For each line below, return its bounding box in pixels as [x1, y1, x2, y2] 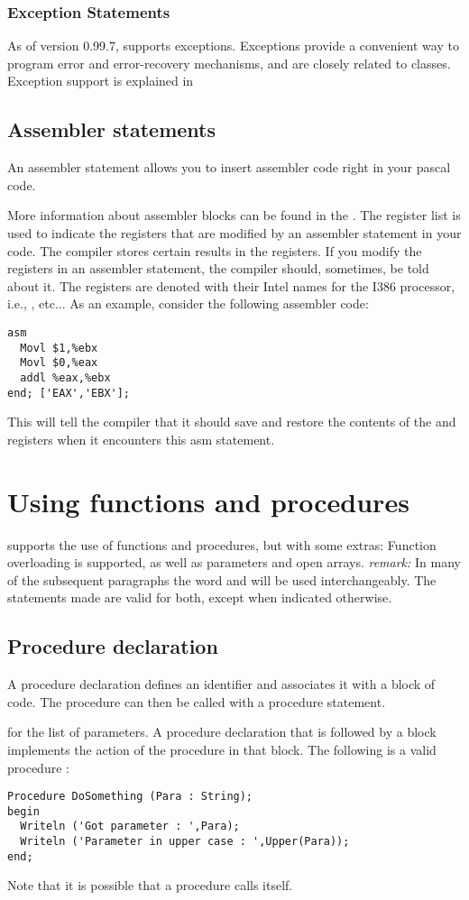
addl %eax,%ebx [20, 371, 111, 384]
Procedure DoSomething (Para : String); [7, 790, 253, 804]
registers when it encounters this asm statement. [7, 429, 275, 448]
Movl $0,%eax [20, 356, 98, 370]
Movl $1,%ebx [20, 341, 98, 354]
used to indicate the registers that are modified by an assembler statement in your [7, 223, 462, 242]
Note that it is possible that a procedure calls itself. [7, 876, 293, 895]
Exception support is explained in [7, 71, 194, 90]
